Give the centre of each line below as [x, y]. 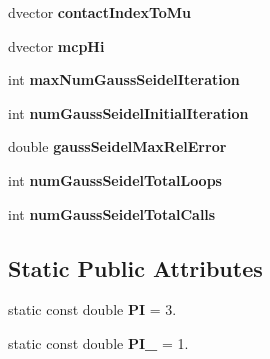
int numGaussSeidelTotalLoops [115, 179]
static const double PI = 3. [92, 309]
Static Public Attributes [135, 267]
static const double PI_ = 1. [98, 342]
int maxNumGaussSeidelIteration [124, 79]
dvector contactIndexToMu [100, 12]
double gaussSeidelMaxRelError [117, 146]
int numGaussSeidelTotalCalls [112, 213]
